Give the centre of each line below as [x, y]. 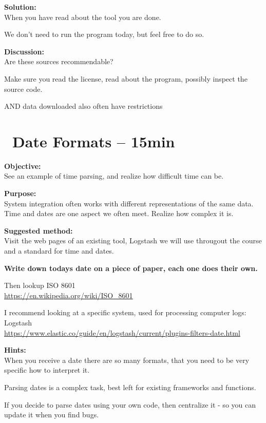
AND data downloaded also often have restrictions [83, 106]
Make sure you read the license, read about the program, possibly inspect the [126, 78]
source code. [23, 89]
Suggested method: [39, 230]
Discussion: [24, 51]
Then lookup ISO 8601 [40, 285]
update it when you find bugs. [52, 415]
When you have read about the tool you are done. [83, 17]
